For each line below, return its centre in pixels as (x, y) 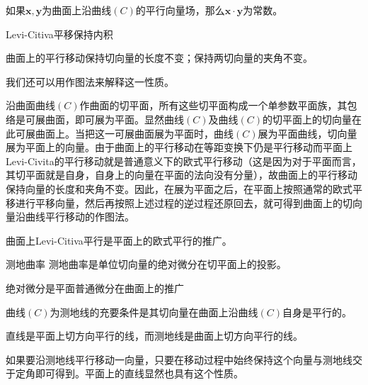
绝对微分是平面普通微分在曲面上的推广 (95, 288)
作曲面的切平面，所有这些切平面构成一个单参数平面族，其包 (218, 105)
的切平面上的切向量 (307, 119)
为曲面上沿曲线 (77, 10)
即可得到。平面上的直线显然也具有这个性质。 (139, 373)
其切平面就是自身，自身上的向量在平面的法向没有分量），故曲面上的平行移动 (182, 175)
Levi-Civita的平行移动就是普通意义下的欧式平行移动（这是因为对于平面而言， (184, 161)
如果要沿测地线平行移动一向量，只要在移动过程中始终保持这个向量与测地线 (179, 359)
